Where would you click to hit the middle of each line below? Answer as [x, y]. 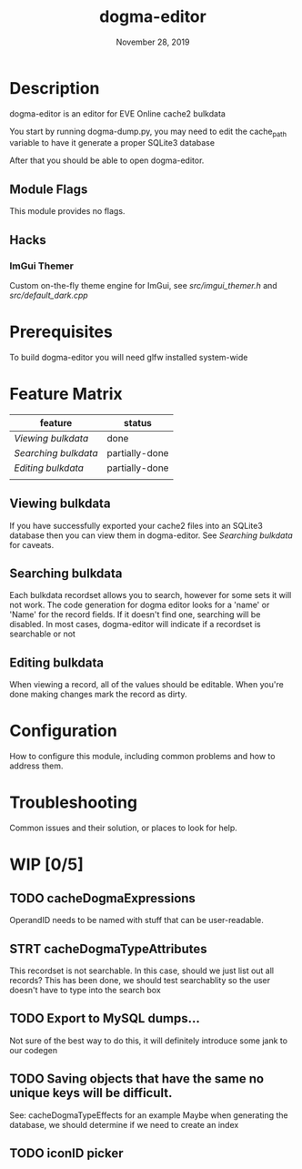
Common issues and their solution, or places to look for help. [124, 828]
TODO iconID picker [66, 1153]
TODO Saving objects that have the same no [137, 1079]
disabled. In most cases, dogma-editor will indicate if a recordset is [135, 625]
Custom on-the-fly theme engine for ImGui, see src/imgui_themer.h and [143, 285]
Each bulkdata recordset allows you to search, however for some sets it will [151, 595]
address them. [36, 766]
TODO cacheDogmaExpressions [102, 898]
